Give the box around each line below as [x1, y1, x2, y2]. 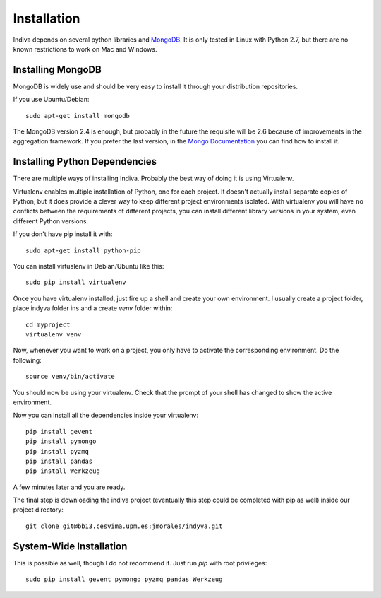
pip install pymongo [25, 438, 97, 445]
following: [13, 356, 42, 364]
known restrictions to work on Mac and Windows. [13, 45, 157, 53]
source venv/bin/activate [25, 373, 116, 381]
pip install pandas [25, 457, 93, 465]
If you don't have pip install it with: [13, 230, 113, 238]
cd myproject [25, 320, 71, 329]
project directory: [13, 505, 64, 514]
